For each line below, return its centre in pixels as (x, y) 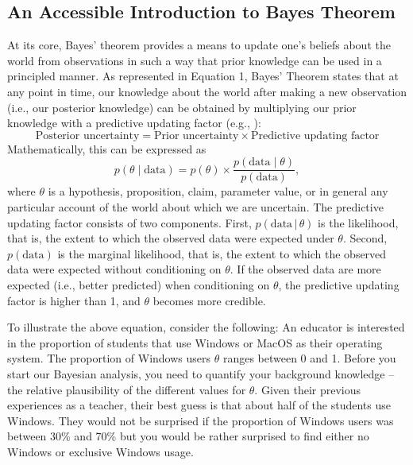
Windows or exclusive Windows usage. (100, 451)
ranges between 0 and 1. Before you (309, 358)
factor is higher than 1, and (74, 300)
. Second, (365, 238)
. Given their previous (308, 389)
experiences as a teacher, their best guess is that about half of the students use (199, 405)
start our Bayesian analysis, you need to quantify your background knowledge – (201, 373)
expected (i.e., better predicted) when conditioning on (139, 284)
